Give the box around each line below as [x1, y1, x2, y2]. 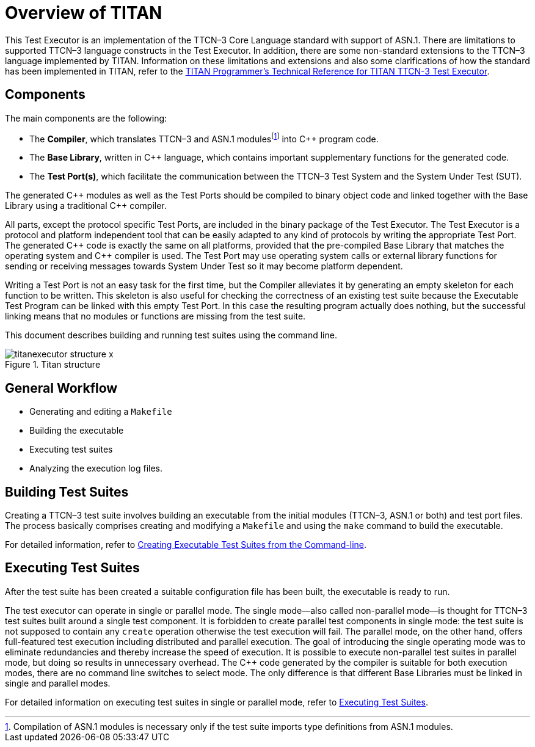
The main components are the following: [5, 112, 167, 123]
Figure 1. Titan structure [5, 359, 101, 370]
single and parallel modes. [5, 677, 111, 688]
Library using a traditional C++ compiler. [5, 200, 167, 211]
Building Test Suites [5, 484, 129, 500]
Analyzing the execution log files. [29, 463, 163, 474]
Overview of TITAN [5, 2, 162, 23]
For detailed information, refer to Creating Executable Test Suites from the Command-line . [5, 539, 367, 550]
